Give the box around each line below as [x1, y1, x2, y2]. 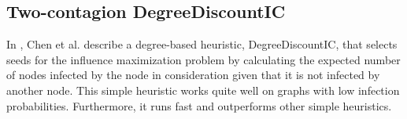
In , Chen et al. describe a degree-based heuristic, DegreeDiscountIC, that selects [6, 36, 398, 52]
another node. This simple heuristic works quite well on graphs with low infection [6, 81, 400, 98]
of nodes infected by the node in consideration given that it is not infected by [6, 67, 380, 83]
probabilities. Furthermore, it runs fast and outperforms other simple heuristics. [6, 97, 392, 114]
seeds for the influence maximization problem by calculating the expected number [6, 51, 401, 67]
